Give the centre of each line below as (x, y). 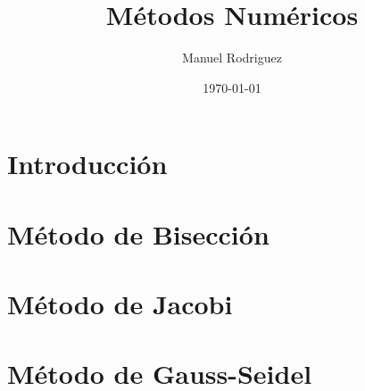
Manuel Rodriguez (232, 58)
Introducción (87, 164)
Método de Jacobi (120, 304)
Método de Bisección (138, 233)
